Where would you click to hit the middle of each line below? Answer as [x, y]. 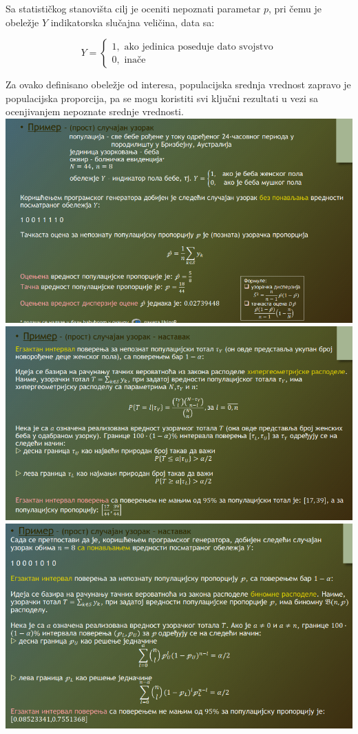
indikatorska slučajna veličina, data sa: [133, 22]
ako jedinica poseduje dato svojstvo [199, 47]
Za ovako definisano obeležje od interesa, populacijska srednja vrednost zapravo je [178, 85]
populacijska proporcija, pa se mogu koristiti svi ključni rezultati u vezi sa [162, 98]
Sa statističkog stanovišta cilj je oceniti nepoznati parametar [133, 8]
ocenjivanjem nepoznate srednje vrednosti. [95, 111]
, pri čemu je [295, 8]
